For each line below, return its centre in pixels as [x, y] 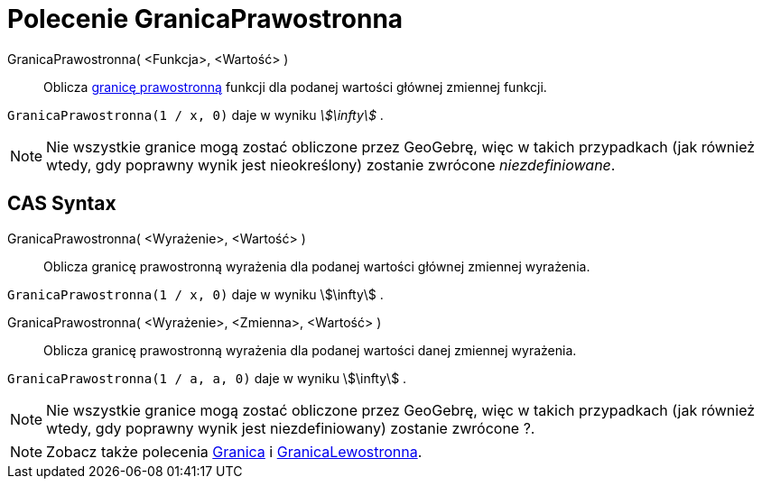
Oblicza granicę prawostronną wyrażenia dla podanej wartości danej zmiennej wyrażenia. [310, 350]
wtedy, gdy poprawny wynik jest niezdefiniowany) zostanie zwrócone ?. [291, 428]
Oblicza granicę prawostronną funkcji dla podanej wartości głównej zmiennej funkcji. [295, 87]
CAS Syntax [62, 204]
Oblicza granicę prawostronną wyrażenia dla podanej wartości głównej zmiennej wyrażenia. [317, 266]
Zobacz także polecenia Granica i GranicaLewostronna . [234, 451]
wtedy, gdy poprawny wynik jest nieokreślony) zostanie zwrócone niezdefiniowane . [331, 165]
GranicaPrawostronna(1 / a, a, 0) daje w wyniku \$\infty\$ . [207, 378]
